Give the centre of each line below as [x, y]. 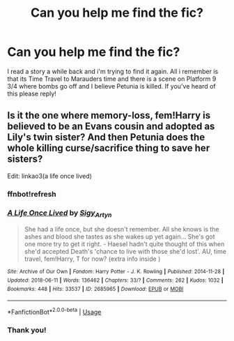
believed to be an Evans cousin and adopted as [111, 127]
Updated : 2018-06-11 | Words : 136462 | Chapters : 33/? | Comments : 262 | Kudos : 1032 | [116, 280]
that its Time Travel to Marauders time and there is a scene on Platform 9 [112, 79]
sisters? [25, 159]
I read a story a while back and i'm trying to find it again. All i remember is [113, 71]
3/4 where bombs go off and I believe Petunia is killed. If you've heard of [111, 86]
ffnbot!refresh [32, 194]
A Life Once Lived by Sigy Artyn [60, 213]
